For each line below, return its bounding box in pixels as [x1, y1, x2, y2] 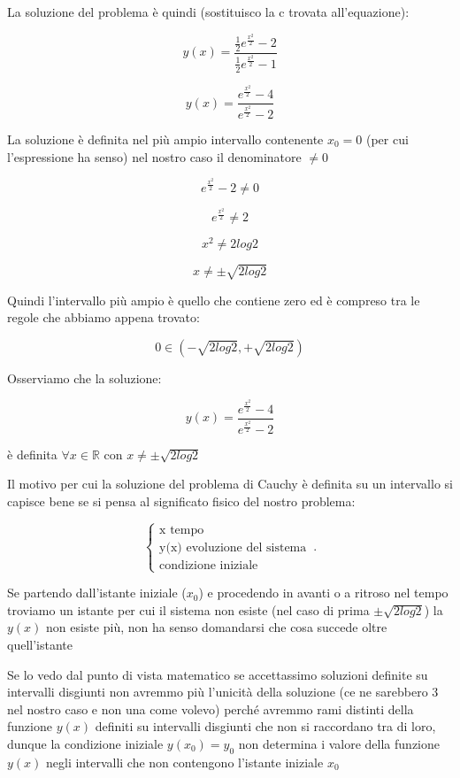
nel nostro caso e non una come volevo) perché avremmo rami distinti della [7, 699, 414, 718]
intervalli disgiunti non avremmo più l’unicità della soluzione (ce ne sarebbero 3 [7, 682, 439, 701]
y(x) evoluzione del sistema [159, 541, 307, 554]
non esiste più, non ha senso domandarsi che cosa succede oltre [46, 618, 387, 636]
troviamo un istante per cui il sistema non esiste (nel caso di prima [7, 600, 370, 619]
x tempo [159, 523, 204, 536]
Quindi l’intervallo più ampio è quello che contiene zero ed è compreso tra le [7, 290, 420, 309]
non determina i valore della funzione [238, 734, 440, 752]
